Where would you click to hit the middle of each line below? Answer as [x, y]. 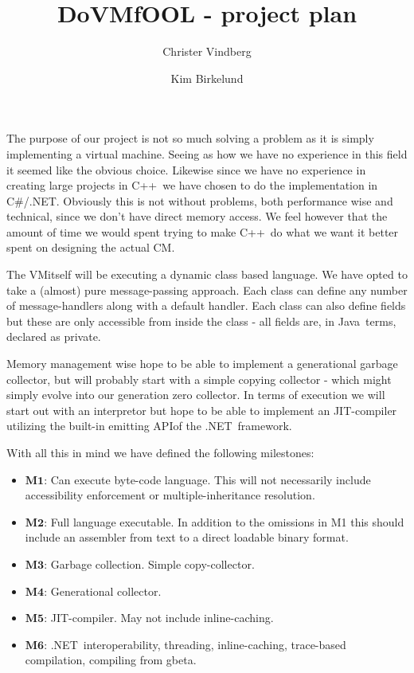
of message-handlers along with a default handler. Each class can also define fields [206, 305]
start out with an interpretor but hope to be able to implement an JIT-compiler [202, 410]
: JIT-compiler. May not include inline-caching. [159, 618]
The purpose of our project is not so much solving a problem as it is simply [190, 138]
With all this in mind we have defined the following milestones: [160, 452]
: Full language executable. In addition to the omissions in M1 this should [224, 521]
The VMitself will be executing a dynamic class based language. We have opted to [207, 274]
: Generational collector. [103, 591]
